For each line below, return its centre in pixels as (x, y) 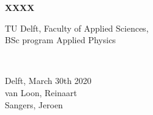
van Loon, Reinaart (41, 92)
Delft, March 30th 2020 (48, 81)
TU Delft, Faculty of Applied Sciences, (77, 28)
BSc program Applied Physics (60, 40)
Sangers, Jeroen (34, 104)
